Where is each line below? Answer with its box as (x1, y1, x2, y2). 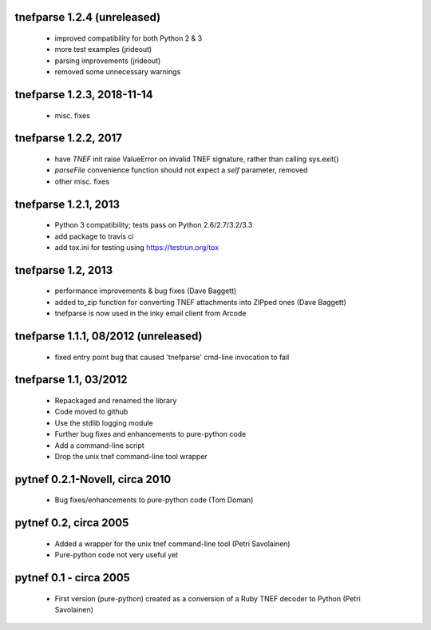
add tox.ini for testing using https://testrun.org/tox (54, 242, 219, 252)
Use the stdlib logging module (54, 418, 153, 427)
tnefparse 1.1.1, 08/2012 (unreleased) (14, 329, 203, 343)
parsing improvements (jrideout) (54, 56, 161, 65)
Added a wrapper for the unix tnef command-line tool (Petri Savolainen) (54, 539, 291, 549)
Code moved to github (54, 407, 129, 417)
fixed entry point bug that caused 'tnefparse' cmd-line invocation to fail (54, 352, 290, 362)
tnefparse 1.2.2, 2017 (14, 132, 123, 145)
